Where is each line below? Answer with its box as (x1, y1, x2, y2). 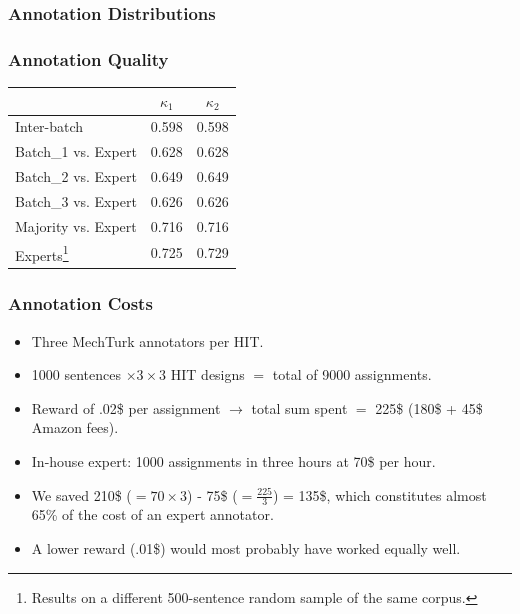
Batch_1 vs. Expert (15, 141, 137, 162)
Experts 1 (15, 241, 69, 265)
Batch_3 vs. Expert (15, 190, 137, 211)
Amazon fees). (31, 417, 119, 438)
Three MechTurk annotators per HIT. (31, 330, 264, 351)
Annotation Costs (8, 291, 153, 316)
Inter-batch (15, 116, 84, 137)
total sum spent (251, 397, 348, 418)
